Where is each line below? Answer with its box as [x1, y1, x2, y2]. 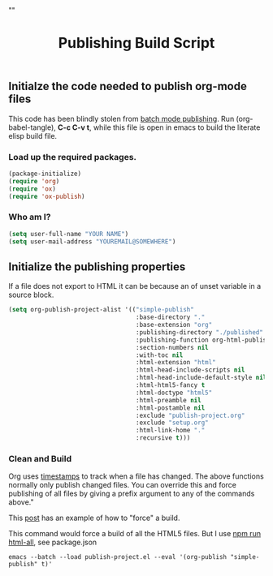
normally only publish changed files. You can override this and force [8, 480, 237, 490]
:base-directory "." [135, 313, 206, 321]
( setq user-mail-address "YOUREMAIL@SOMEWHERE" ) [8, 237, 176, 246]
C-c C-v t [57, 123, 90, 132]
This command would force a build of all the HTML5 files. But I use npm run [8, 529, 262, 539]
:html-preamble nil [135, 396, 201, 404]
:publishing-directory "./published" [135, 328, 264, 337]
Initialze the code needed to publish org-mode [8, 80, 248, 93]
